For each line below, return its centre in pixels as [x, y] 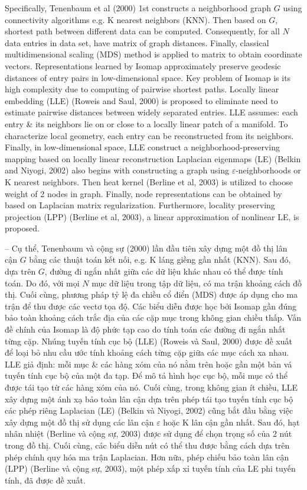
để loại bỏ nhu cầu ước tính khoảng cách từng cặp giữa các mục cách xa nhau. [147, 352]
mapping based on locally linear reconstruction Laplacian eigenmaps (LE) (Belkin [153, 158]
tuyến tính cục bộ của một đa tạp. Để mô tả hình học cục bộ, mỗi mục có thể [146, 375]
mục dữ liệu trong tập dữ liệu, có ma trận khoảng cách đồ [197, 283]
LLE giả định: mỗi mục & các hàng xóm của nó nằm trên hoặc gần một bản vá [148, 364]
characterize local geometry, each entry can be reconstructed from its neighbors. [149, 135]
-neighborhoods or [268, 170]
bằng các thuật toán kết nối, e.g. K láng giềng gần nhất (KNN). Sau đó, [160, 259]
